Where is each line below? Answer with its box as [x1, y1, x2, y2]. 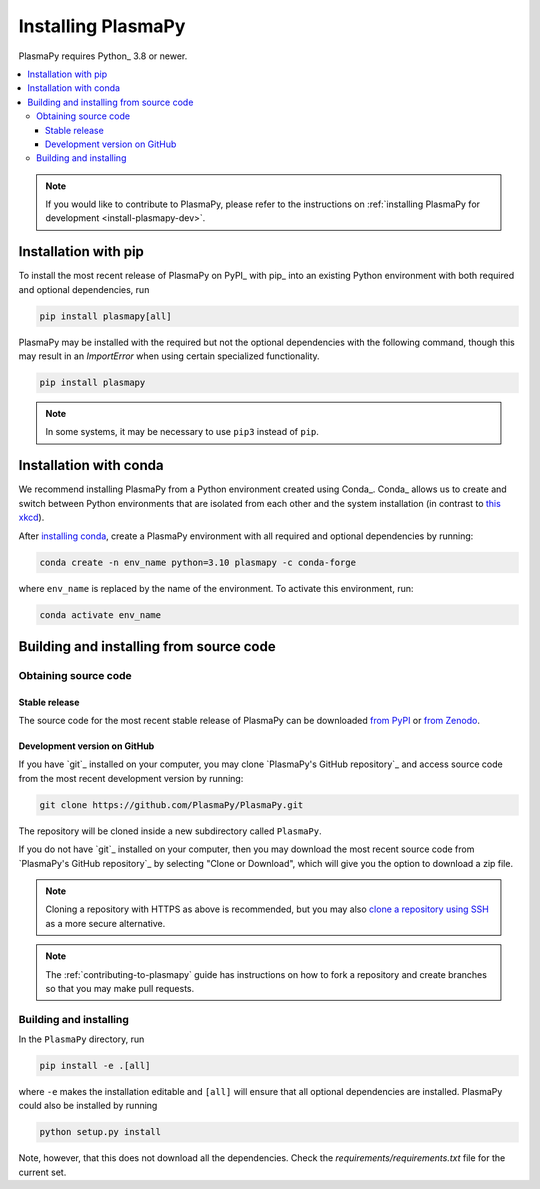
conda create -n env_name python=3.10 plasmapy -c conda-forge [39, 556, 357, 568]
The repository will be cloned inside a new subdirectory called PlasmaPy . [18, 825, 322, 837]
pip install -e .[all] [39, 1060, 151, 1072]
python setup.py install [39, 1126, 162, 1138]
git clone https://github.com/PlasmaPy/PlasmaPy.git [39, 799, 304, 810]
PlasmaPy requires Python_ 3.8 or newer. [18, 50, 188, 62]
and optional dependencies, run [18, 283, 150, 295]
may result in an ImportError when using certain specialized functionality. [18, 350, 320, 362]
